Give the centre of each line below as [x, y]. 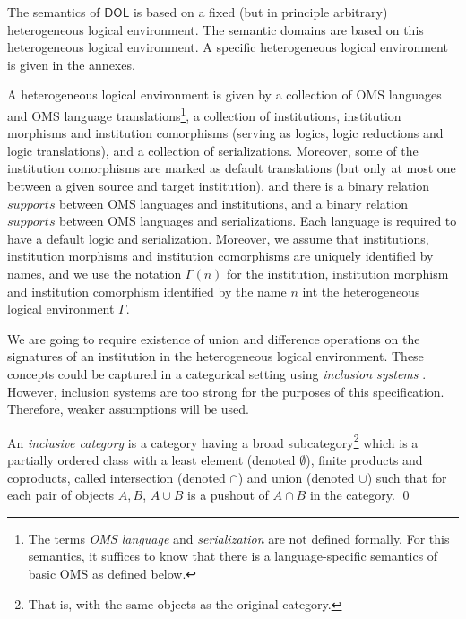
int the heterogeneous [361, 291]
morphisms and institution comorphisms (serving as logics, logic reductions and [225, 133]
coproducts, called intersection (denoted [116, 477]
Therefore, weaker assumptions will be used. [128, 409]
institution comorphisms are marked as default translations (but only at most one [232, 168]
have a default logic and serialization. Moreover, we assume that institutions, [218, 238]
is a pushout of [228, 495]
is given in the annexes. [71, 64]
